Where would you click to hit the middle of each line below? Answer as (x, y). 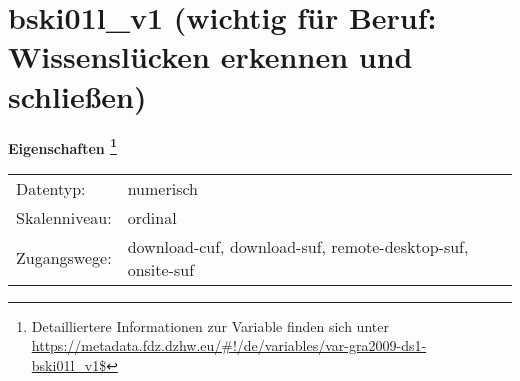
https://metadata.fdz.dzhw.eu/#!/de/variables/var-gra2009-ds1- (229, 345)
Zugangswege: (64, 258)
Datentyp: (51, 188)
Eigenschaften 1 (62, 146)
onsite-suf (161, 269)
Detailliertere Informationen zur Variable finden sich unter (210, 325)
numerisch (162, 188)
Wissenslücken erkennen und (210, 56)
